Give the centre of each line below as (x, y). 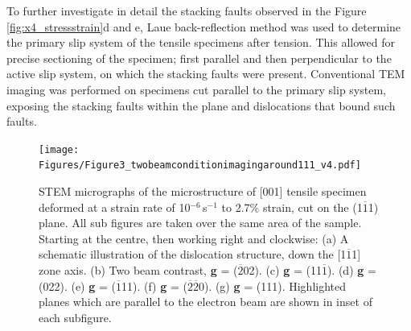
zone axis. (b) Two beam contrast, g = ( (138, 270)
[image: (59, 149)
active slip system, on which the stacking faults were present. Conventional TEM (206, 74)
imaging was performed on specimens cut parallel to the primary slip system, (196, 89)
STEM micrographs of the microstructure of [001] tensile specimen (203, 191)
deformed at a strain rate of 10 (115, 207)
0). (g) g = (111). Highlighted (272, 285)
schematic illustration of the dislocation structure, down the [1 (193, 254)
